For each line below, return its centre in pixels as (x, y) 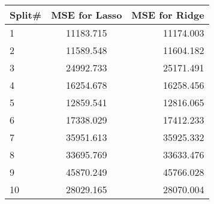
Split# (26, 15)
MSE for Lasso (87, 15)
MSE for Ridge (168, 15)
